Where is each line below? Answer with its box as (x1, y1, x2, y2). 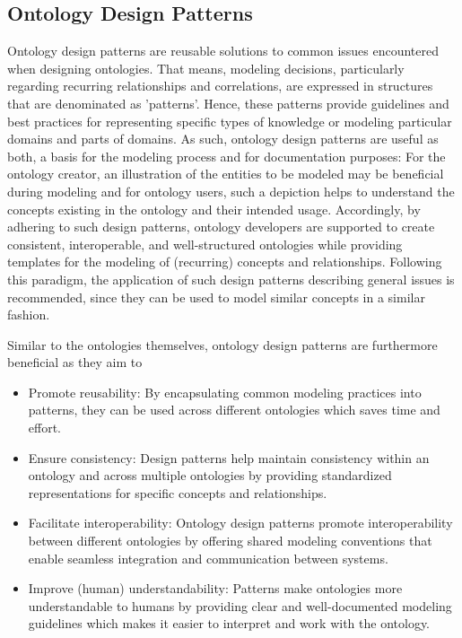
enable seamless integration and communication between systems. (28, 548, 388, 567)
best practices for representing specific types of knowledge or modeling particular (7, 111, 452, 130)
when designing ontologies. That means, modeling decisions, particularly (7, 58, 405, 77)
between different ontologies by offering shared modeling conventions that (28, 531, 432, 550)
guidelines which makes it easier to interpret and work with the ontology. (28, 614, 431, 633)
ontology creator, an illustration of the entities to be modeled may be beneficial (7, 164, 444, 183)
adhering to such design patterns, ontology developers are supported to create (7, 217, 435, 236)
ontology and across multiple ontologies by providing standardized (28, 466, 392, 485)
